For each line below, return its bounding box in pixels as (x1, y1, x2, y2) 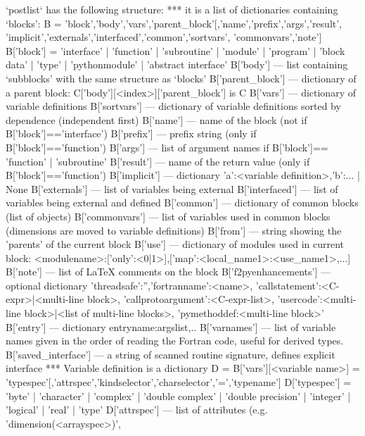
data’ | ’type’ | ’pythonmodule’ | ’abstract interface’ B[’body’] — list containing (6, 57, 348, 72)
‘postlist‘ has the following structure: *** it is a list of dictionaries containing (6, 2, 338, 16)
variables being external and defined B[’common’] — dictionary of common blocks (6, 195, 359, 210)
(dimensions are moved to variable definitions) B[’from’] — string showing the (6, 223, 342, 237)
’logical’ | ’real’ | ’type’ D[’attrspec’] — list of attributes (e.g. (6, 402, 268, 417)
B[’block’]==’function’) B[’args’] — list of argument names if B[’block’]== (6, 139, 328, 154)
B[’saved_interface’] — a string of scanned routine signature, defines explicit (6, 347, 335, 361)
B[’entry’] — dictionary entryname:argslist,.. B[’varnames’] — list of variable (6, 319, 336, 334)
